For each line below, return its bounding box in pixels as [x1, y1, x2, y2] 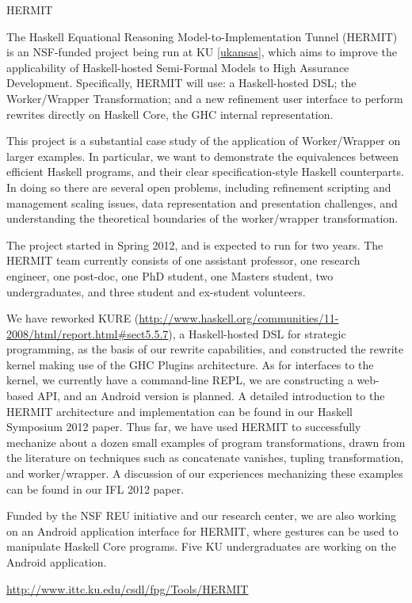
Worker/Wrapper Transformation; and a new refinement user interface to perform [6, 90, 403, 106]
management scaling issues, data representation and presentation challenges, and [6, 194, 398, 211]
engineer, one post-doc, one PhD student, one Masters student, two [6, 267, 334, 284]
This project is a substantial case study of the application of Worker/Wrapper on [6, 132, 401, 149]
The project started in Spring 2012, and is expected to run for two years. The [6, 236, 383, 253]
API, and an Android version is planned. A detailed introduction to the [36, 387, 385, 404]
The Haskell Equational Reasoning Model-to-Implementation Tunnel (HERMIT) [6, 28, 398, 44]
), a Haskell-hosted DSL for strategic [168, 325, 346, 342]
